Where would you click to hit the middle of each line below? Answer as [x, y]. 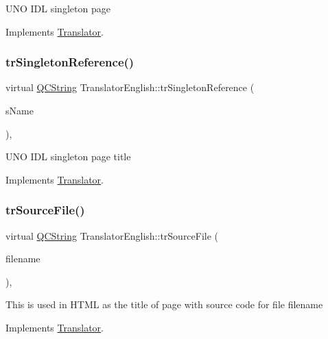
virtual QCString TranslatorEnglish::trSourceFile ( [112, 235]
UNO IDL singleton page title [68, 156]
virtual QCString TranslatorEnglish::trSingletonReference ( [130, 87]
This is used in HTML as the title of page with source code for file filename [164, 304]
